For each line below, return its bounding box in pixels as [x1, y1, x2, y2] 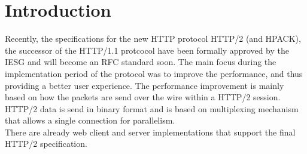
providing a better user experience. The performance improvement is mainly [5, 79, 284, 91]
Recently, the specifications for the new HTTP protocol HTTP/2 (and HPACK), [5, 32, 301, 45]
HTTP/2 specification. [5, 137, 87, 150]
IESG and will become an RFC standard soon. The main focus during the [5, 56, 276, 68]
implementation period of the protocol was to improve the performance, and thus [5, 67, 303, 79]
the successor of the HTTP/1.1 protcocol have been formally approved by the [5, 44, 290, 56]
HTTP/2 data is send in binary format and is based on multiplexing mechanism [5, 102, 299, 115]
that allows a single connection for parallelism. [5, 114, 175, 127]
